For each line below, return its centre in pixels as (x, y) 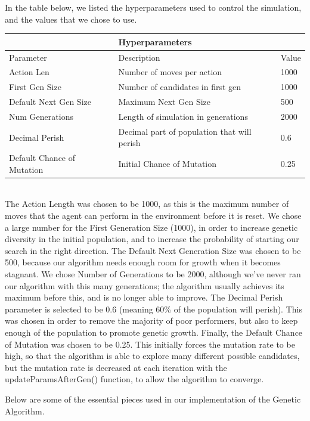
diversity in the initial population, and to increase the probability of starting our (152, 239)
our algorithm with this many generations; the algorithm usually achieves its (145, 285)
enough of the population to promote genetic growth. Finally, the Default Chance (154, 332)
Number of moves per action (170, 72)
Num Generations (41, 116)
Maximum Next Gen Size (164, 102)
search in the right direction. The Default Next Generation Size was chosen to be (153, 250)
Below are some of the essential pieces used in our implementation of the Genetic (153, 399)
